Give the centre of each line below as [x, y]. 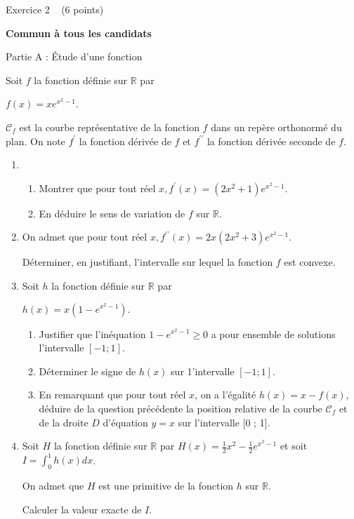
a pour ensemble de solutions [273, 333]
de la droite [64, 422]
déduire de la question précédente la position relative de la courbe [181, 408]
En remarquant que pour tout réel [112, 395]
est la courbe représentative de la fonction [109, 127]
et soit [294, 446]
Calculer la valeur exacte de [82, 509]
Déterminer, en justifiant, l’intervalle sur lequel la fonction [147, 262]
